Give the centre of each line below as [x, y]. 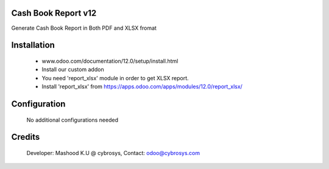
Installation [33, 45]
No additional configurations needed [73, 120]
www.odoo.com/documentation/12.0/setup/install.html [110, 61]
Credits [26, 137]
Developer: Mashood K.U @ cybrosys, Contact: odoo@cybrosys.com [113, 153]
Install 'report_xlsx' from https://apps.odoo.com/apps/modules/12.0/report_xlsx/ [142, 87]
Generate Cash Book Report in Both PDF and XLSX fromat [84, 28]
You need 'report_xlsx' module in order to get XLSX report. [115, 78]
